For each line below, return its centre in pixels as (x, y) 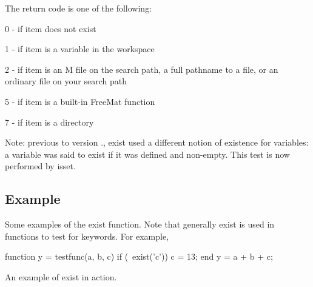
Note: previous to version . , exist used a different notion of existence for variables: (157, 142)
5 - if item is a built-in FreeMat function (80, 101)
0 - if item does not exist (51, 28)
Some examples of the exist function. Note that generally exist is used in (140, 224)
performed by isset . (40, 166)
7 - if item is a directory (49, 122)
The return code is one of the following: (79, 8)
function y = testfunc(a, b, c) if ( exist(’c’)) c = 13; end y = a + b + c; (139, 256)
